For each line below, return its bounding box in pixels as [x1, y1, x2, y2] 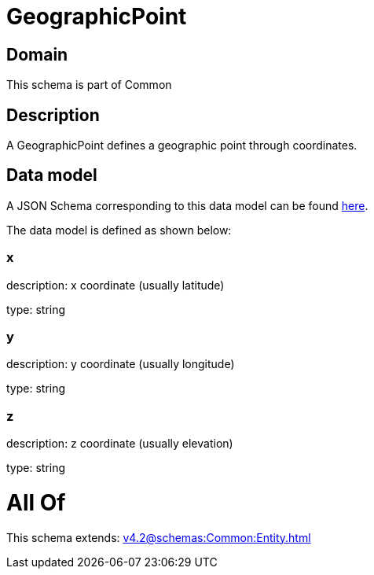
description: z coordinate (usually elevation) [6, 437, 233, 451]
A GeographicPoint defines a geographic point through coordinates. [6, 138, 357, 153]
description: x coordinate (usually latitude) [6, 278, 225, 292]
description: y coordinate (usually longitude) [6, 357, 235, 371]
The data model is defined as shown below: [6, 223, 232, 237]
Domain [6, 44, 68, 65]
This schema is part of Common [6, 78, 172, 92]
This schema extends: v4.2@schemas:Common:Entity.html [6, 530, 311, 544]
